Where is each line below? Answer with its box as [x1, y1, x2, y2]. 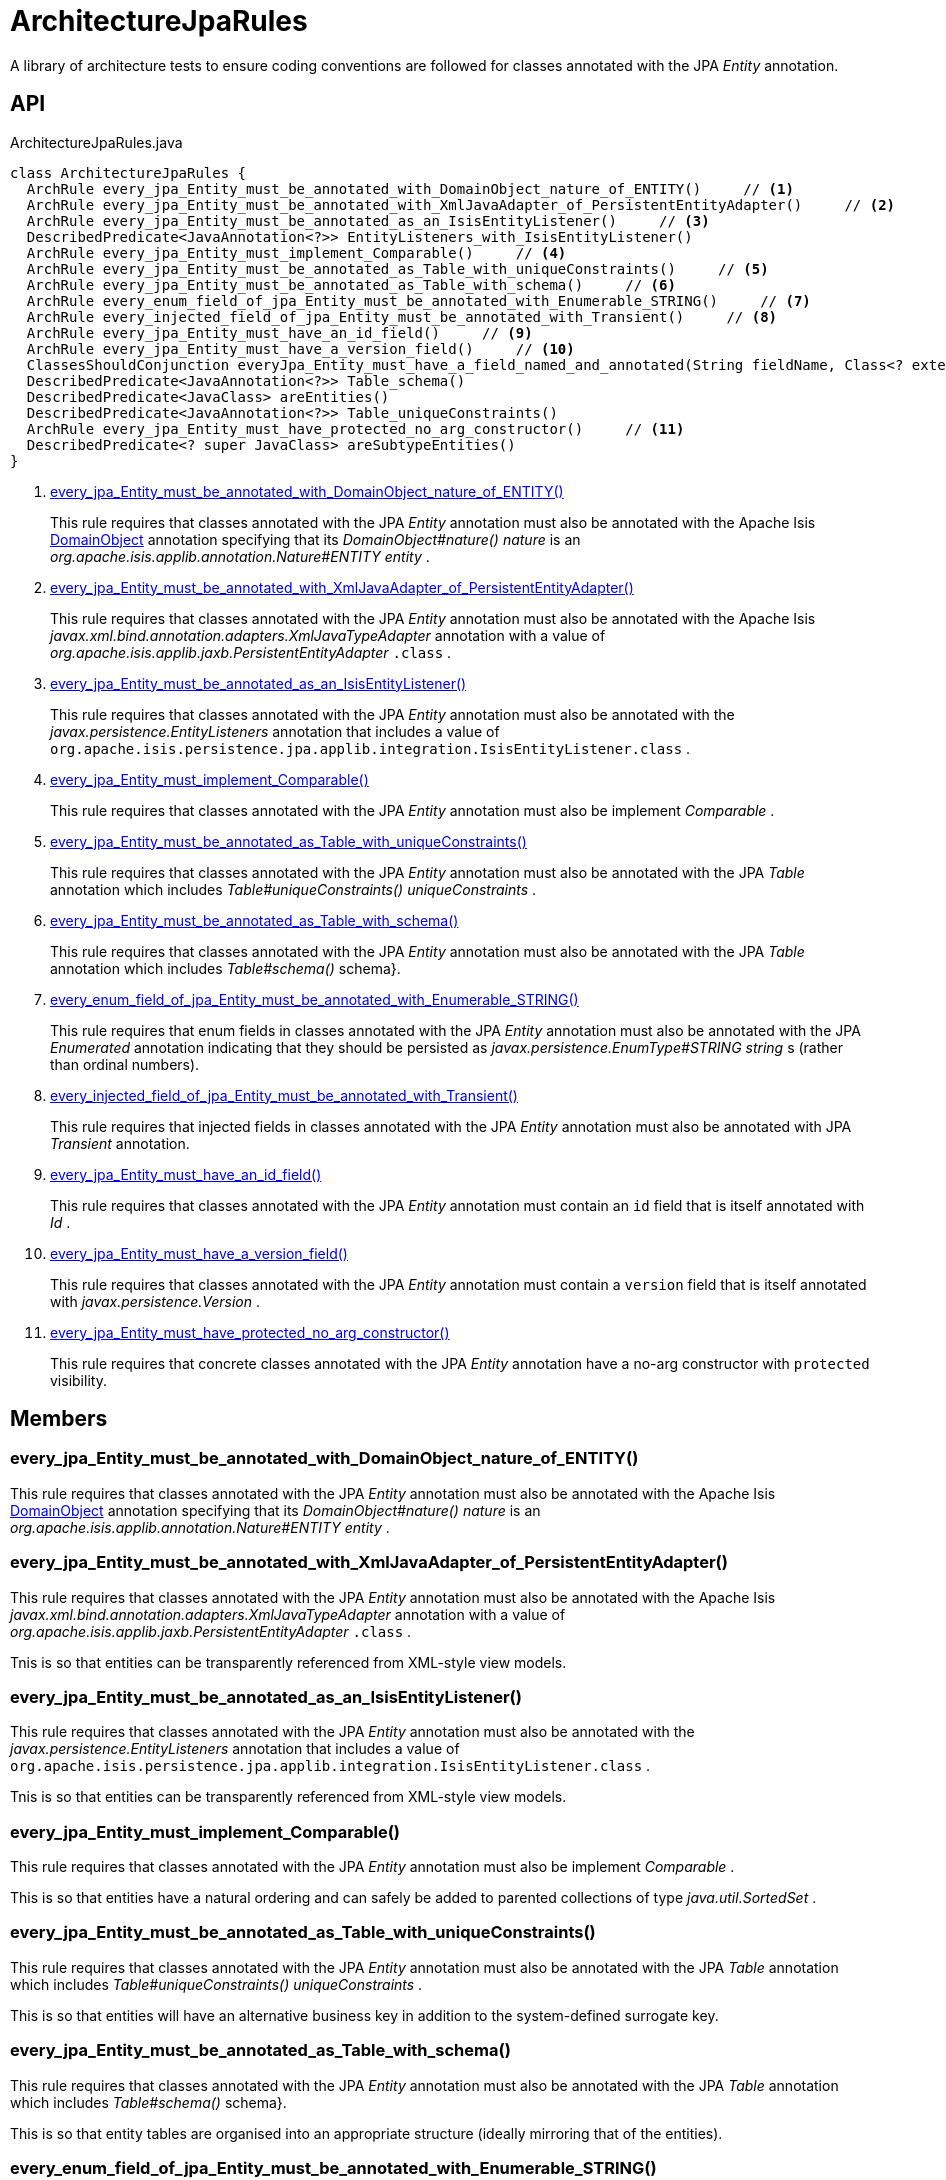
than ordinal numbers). [50, 1055, 200, 1073]
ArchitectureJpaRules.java [10, 133, 183, 151]
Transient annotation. [50, 1134, 190, 1152]
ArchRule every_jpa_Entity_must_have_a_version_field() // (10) [26, 340, 575, 357]
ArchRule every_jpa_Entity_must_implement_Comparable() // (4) [26, 244, 567, 261]
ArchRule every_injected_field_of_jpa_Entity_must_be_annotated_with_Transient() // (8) [26, 308, 778, 325]
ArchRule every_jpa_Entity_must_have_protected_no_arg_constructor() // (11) [26, 420, 685, 437]
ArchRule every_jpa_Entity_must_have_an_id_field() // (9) [26, 324, 533, 341]
